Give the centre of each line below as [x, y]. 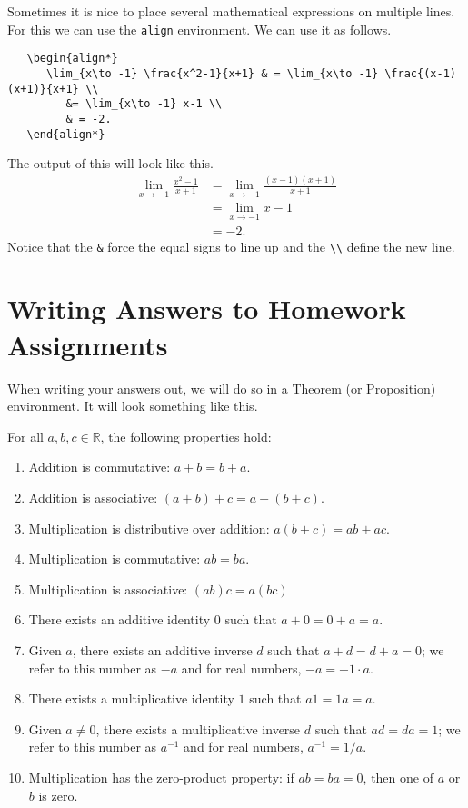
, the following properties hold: [186, 436]
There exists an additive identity [119, 619]
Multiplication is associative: [108, 589]
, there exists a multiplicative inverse [198, 728]
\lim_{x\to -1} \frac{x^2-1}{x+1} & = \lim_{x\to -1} [212, 73]
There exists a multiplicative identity [131, 698]
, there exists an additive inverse [162, 649]
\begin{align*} [72, 59]
